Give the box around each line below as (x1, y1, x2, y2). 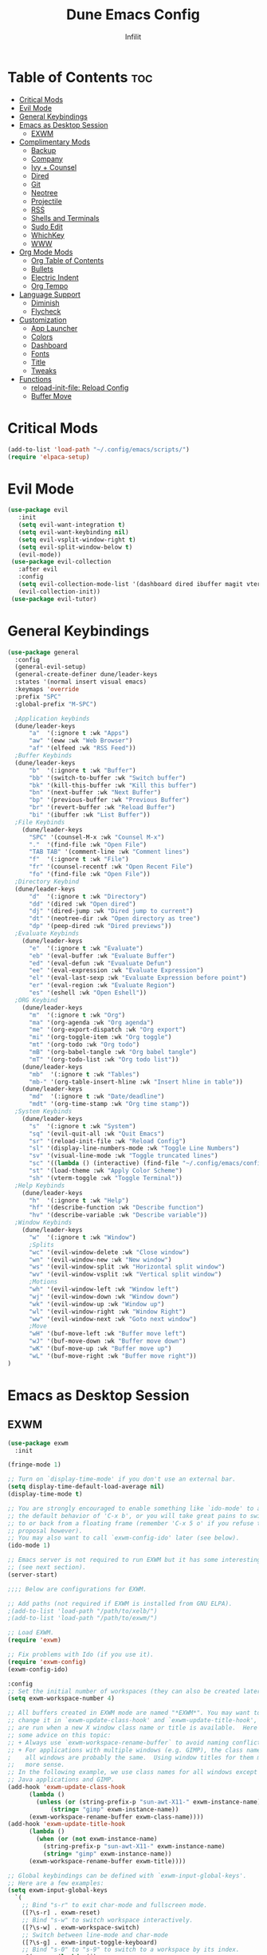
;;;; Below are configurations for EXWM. (7, 1585, 147, 1593)
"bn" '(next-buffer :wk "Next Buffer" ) (28, 789, 161, 797)
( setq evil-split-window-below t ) (18, 543, 133, 551)
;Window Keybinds (14, 1218, 73, 1227)
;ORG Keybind (14, 996, 58, 1004)
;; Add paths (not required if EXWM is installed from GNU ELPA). (7, 1599, 233, 1607)
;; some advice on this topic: (7, 1731, 112, 1739)
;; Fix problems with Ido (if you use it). (7, 1650, 155, 1658)
